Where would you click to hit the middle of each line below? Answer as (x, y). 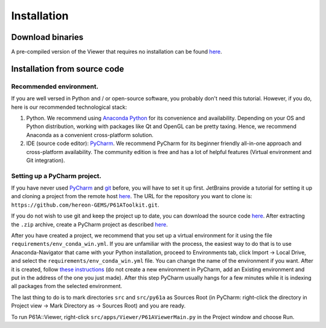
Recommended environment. (55, 86)
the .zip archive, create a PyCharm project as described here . (90, 224)
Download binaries (47, 37)
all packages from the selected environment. (67, 286)
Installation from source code (68, 69)
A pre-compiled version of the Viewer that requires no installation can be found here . (117, 52)
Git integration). (46, 160)
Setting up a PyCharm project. (56, 176)
